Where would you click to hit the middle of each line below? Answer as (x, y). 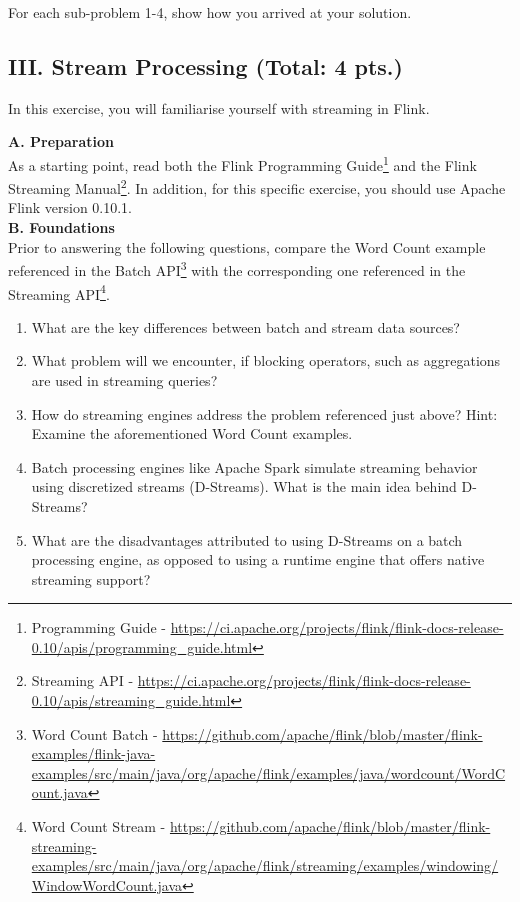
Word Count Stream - (98, 826)
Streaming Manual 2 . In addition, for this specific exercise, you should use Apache (257, 186)
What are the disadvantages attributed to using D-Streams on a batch (247, 539)
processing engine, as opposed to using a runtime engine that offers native (258, 559)
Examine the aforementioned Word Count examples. (192, 433)
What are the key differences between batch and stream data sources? (245, 326)
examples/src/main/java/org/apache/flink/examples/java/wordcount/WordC (268, 772)
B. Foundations (61, 227)
